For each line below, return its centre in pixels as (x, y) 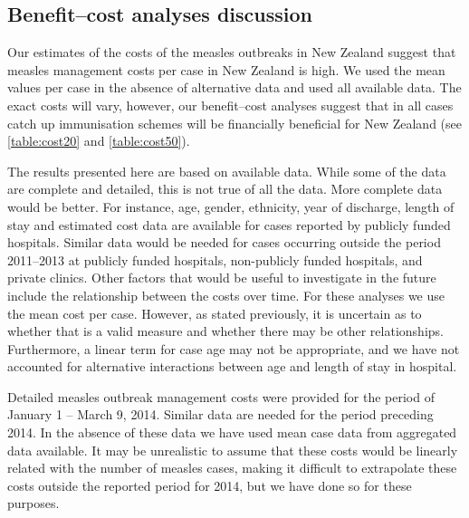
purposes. (33, 503)
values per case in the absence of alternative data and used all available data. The (234, 87)
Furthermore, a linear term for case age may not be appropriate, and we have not (234, 348)
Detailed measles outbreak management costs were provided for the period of (221, 396)
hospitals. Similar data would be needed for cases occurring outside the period (224, 242)
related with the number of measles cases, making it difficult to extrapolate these (232, 468)
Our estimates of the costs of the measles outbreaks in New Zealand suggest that (232, 52)
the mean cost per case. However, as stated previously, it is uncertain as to (215, 313)
